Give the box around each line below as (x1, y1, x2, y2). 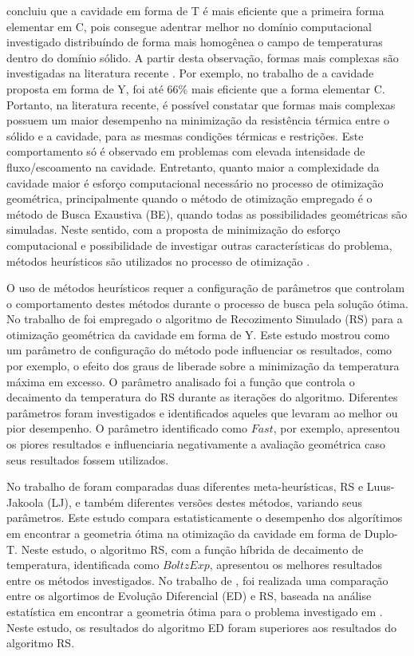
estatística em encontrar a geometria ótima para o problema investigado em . (6, 603, 383, 619)
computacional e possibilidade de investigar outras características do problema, (6, 236, 392, 253)
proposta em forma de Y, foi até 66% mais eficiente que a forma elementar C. (6, 80, 385, 97)
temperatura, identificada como (6, 556, 160, 573)
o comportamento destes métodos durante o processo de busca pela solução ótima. (6, 294, 408, 311)
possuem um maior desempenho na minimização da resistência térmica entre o (6, 112, 389, 128)
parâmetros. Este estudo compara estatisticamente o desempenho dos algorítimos (6, 509, 403, 526)
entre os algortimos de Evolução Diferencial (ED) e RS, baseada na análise (6, 587, 372, 604)
